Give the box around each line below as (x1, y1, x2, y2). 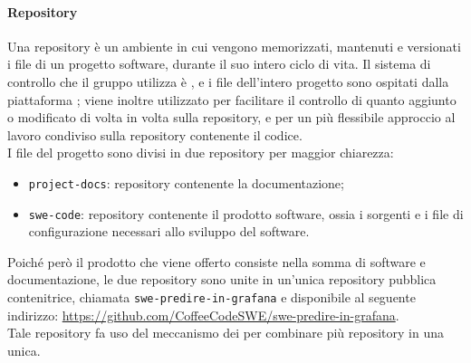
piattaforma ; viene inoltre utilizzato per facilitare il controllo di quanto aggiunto (7, 90, 457, 109)
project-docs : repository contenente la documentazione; (28, 173, 344, 192)
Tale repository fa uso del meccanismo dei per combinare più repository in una (7, 323, 444, 342)
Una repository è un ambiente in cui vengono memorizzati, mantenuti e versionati (7, 36, 461, 55)
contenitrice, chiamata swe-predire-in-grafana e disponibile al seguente (7, 288, 416, 307)
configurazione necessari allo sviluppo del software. (28, 222, 310, 241)
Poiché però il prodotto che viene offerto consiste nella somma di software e (7, 252, 426, 271)
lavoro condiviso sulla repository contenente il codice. (7, 125, 303, 144)
